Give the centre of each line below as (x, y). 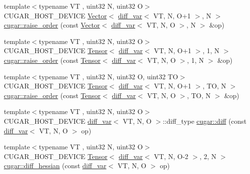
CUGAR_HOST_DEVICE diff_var (58, 121)
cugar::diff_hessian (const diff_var (55, 166)
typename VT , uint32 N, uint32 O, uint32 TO (109, 76)
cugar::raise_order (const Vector (52, 25)
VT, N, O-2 (171, 156)
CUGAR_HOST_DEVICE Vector (55, 15)
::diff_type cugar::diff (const (204, 121)
